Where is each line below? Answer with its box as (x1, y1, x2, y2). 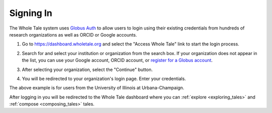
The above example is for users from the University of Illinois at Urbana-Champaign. (9, 85, 184, 91)
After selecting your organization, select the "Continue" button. (22, 66, 153, 72)
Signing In (9, 7, 52, 18)
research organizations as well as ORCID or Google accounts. (9, 31, 137, 37)
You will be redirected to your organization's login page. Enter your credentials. (22, 75, 186, 81)
